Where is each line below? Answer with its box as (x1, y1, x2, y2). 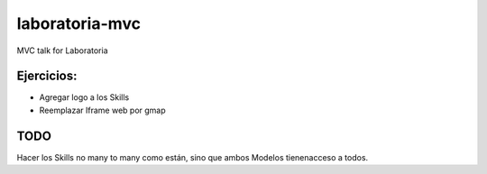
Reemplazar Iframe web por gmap (39, 105, 166, 115)
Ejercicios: (16, 69, 78, 84)
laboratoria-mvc (16, 14, 142, 33)
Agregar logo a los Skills (39, 92, 130, 103)
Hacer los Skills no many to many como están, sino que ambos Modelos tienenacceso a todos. (16, 151, 369, 162)
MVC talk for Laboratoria (16, 45, 108, 56)
